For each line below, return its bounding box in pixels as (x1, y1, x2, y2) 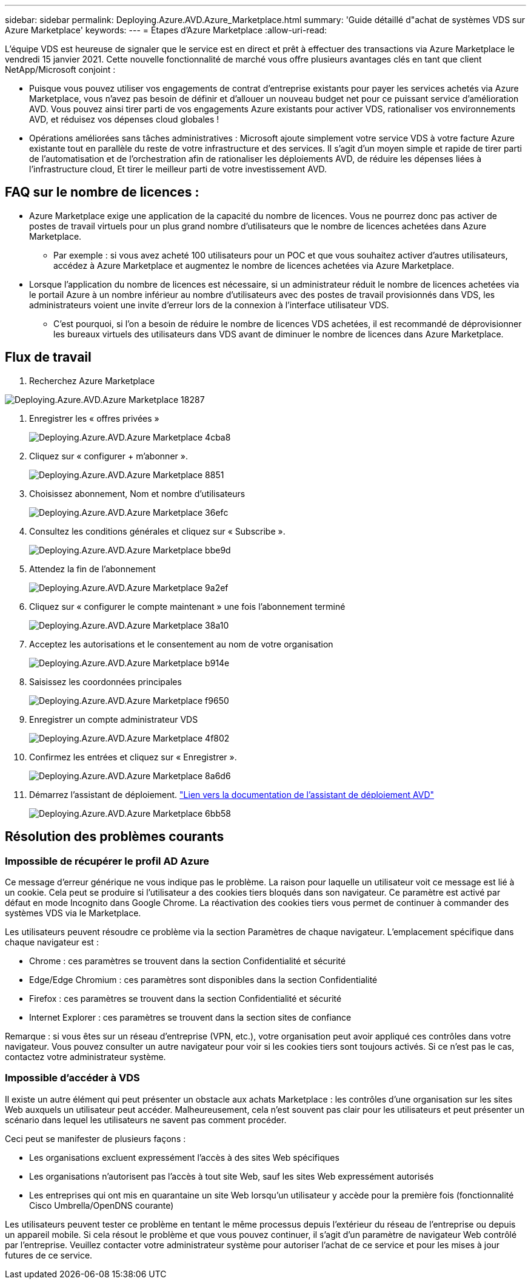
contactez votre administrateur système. (5, 1051, 166, 1062)
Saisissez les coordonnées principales (29, 676, 182, 687)
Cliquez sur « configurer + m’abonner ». (29, 450, 188, 461)
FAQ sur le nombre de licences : (5, 184, 199, 200)
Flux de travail (5, 350, 92, 365)
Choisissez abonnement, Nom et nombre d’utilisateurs (29, 488, 245, 499)
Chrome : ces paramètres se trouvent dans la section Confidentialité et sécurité (29, 955, 346, 966)
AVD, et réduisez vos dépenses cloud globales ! (29, 114, 219, 124)
